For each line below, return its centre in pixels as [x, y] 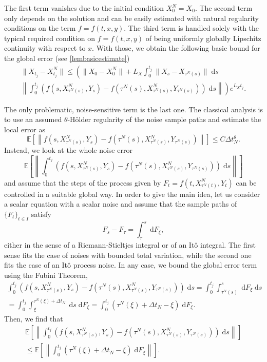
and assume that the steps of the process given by [83, 182]
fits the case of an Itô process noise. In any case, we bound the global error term [131, 265]
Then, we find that [34, 318]
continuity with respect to [45, 48]
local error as [25, 129]
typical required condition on [50, 38]
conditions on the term [40, 28]
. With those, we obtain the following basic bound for [176, 48]
